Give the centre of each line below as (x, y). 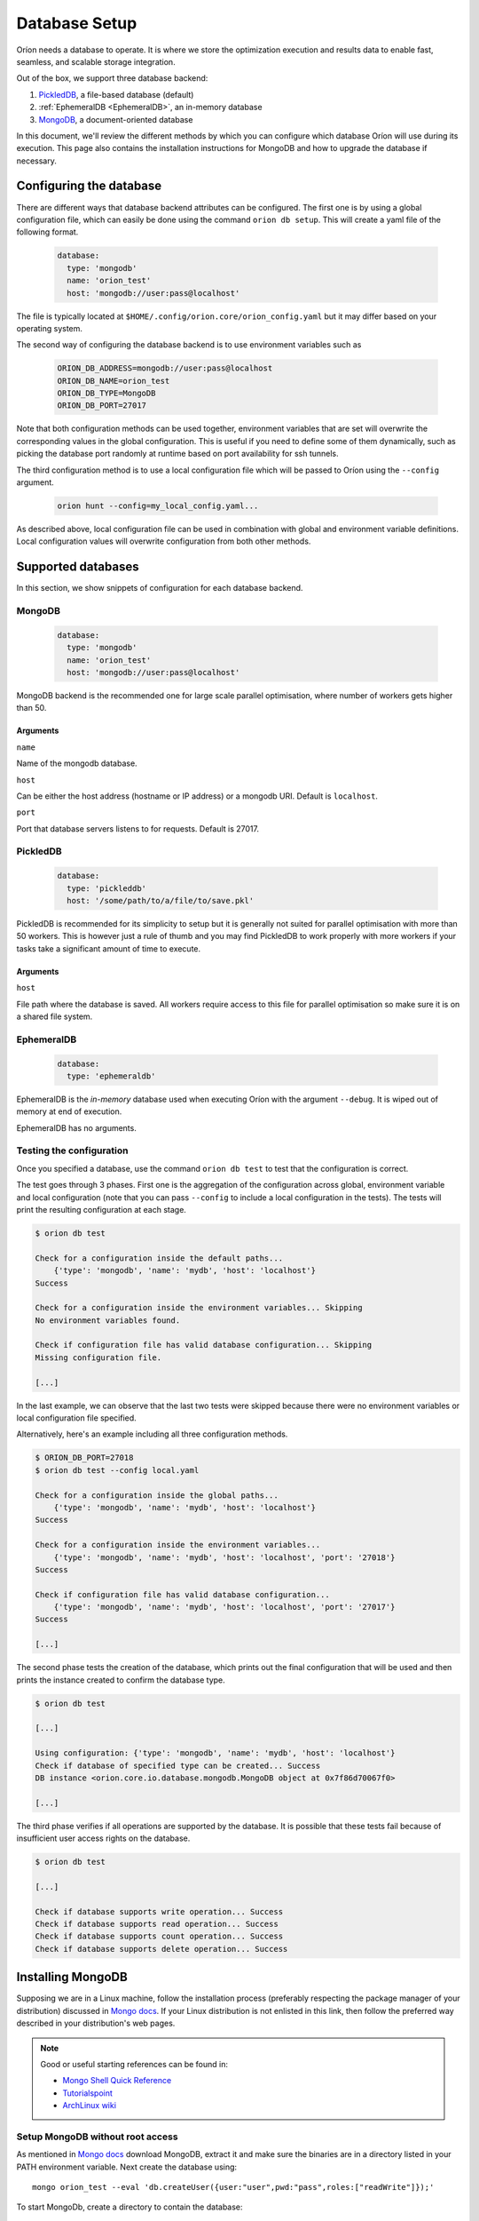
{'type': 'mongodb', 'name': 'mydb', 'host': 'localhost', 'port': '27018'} (224, 1557)
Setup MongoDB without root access (97, 2137)
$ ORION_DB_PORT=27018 (84, 1458)
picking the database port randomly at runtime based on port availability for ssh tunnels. (177, 454)
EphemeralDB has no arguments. (76, 1127)
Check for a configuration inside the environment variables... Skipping (199, 1308)
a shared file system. (55, 1016)
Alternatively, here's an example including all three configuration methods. (152, 1434)
